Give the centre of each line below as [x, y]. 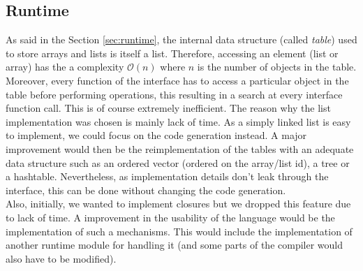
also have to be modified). [61, 258]
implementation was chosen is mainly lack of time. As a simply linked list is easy [178, 121]
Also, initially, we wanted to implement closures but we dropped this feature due [178, 204]
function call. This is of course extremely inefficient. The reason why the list [168, 108]
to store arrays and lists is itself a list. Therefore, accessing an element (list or [172, 53]
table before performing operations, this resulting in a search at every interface [174, 94]
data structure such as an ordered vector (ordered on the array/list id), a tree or [178, 162]
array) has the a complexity [65, 67]
